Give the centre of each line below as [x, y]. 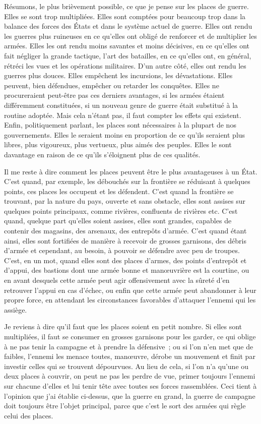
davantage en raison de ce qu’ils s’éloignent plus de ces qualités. [102, 154]
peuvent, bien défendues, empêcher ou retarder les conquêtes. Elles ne [112, 85]
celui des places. [29, 415]
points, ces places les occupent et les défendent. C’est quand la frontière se [119, 191]
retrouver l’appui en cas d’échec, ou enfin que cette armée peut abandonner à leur [130, 290]
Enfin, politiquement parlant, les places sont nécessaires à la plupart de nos [120, 125]
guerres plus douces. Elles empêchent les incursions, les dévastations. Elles [118, 75]
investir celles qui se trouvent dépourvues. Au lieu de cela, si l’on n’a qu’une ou [126, 366]
